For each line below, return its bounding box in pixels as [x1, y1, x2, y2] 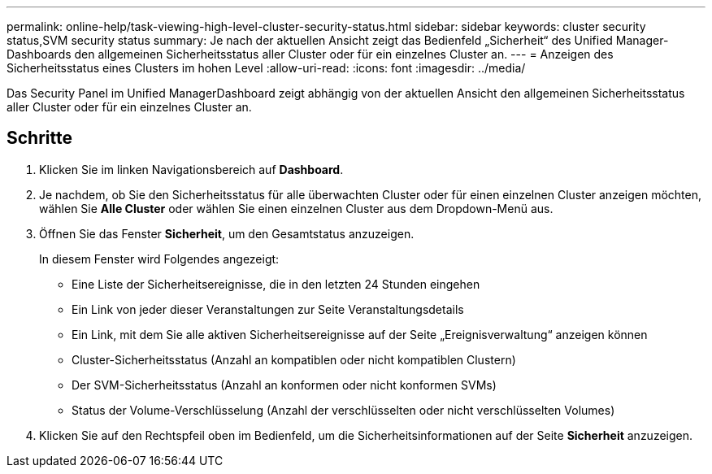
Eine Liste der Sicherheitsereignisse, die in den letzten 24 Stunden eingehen [72, 276, 480, 291]
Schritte [7, 128, 72, 149]
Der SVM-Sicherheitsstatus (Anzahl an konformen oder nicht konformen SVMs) [72, 377, 497, 392]
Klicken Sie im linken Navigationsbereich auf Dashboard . [39, 162, 344, 176]
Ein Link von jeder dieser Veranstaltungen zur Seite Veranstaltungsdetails [72, 302, 464, 316]
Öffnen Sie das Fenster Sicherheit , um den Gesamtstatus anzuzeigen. [39, 226, 415, 241]
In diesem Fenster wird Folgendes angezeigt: [39, 251, 280, 266]
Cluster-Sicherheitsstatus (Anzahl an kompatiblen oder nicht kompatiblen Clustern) [72, 352, 516, 367]
